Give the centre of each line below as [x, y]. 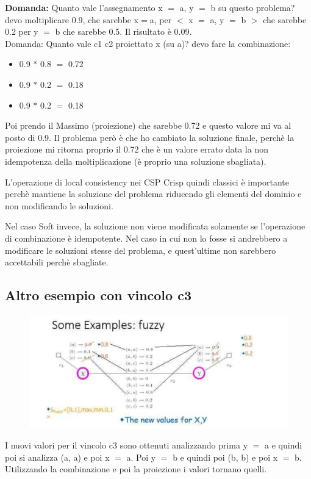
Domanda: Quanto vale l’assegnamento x [84, 7]
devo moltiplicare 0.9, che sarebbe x [72, 19]
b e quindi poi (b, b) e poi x [225, 457]
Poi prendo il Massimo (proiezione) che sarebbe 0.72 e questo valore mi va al [148, 125]
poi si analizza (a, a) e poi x [57, 457]
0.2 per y [22, 31]
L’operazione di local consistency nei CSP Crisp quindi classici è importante [147, 182]
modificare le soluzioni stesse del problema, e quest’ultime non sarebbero [141, 250]
